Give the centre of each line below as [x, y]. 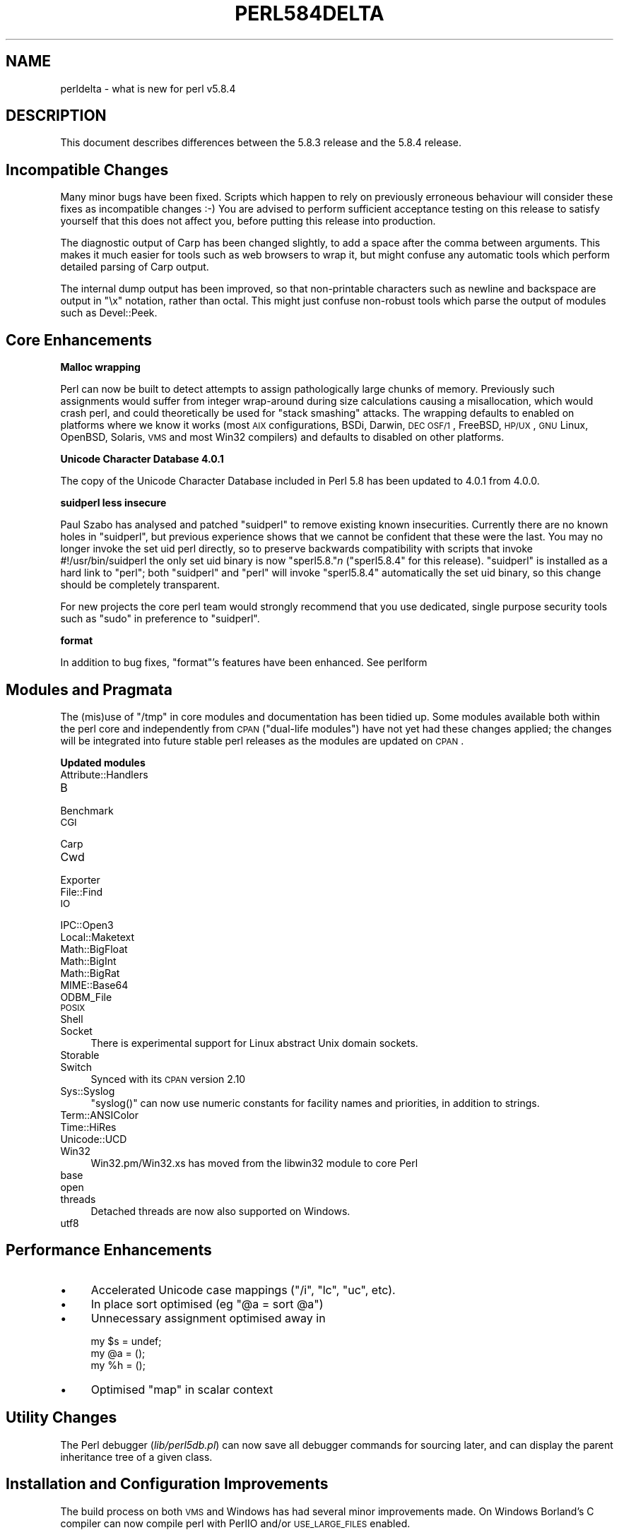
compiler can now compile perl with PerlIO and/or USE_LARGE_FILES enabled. [235, 1523]
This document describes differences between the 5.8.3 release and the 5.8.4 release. [261, 143]
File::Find [82, 891]
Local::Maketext [97, 937]
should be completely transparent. [140, 585]
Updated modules [103, 762]
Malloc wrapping [100, 367]
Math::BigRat [90, 973]
